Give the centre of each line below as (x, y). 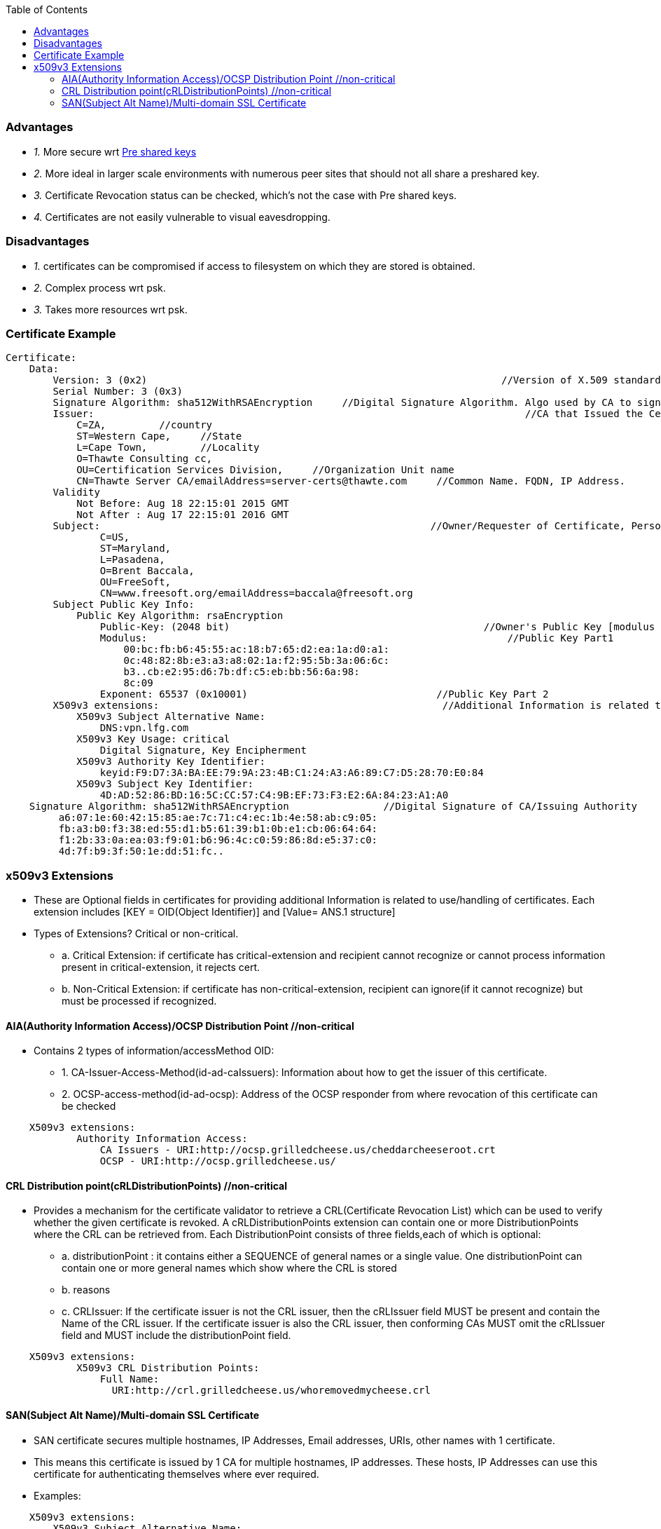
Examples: (57, 1495)
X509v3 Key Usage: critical (153, 739)
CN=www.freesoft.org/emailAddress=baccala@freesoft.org (256, 593)
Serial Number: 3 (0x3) (118, 392)
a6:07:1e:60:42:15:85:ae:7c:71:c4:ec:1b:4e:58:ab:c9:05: (218, 818)
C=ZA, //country (145, 425)
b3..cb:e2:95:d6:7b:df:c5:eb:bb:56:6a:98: (242, 672)
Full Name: (130, 1379)
